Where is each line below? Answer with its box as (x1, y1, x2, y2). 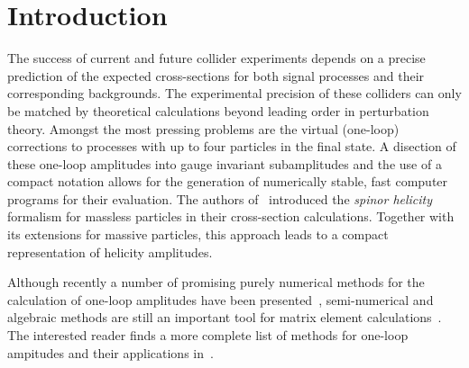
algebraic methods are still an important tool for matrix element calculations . (7, 308, 442, 327)
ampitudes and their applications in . (7, 343, 214, 362)
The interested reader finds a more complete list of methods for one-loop (7, 326, 409, 345)
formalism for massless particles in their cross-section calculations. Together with (7, 207, 455, 226)
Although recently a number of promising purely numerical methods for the (7, 273, 425, 292)
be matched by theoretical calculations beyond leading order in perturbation (7, 101, 429, 120)
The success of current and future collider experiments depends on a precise (7, 49, 426, 67)
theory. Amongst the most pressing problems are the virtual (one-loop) (7, 119, 400, 138)
